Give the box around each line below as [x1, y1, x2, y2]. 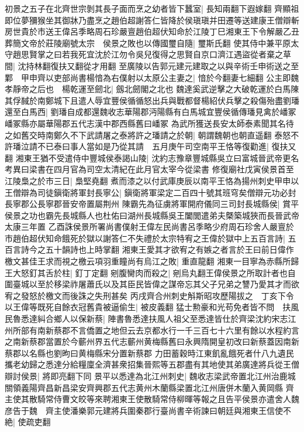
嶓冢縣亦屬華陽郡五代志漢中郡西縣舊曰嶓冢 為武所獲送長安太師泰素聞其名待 [5, 117, 294, 129]
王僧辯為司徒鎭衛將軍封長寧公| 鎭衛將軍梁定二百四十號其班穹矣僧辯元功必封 [5, 186, 296, 198]
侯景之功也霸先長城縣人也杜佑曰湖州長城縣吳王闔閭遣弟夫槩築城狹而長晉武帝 [5, 209, 299, 221]
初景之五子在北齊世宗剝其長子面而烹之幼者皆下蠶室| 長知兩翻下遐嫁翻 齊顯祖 [5, 2, 299, 14]
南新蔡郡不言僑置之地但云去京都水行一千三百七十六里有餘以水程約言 [37, 324, 299, 336]
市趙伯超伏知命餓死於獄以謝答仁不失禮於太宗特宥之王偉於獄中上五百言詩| [5, 232, 285, 244]
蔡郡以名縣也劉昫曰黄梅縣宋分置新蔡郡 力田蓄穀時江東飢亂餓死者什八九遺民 [5, 346, 294, 359]
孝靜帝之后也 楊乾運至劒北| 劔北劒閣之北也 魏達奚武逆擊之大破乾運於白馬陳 [5, 83, 299, 95]
